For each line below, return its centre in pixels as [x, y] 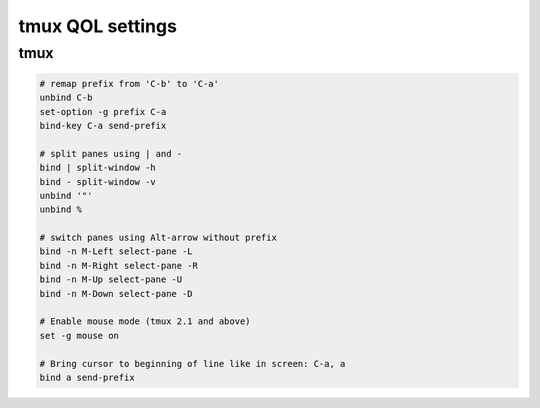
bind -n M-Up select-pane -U [111, 279]
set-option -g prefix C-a [103, 111]
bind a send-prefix [87, 377]
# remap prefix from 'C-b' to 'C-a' [129, 83]
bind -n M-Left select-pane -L [116, 251]
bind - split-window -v [98, 181]
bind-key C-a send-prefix [103, 125]
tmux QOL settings [97, 26]
